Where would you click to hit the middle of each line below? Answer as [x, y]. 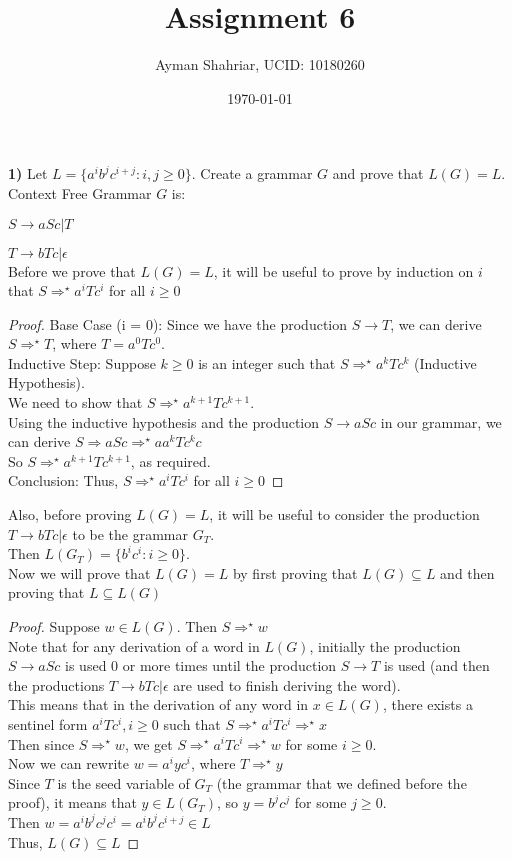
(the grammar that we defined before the [341, 782]
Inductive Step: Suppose [82, 362]
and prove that [378, 173]
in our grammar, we [441, 421]
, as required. [170, 460]
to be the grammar [130, 533]
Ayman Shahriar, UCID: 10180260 [260, 64]
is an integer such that [267, 362]
